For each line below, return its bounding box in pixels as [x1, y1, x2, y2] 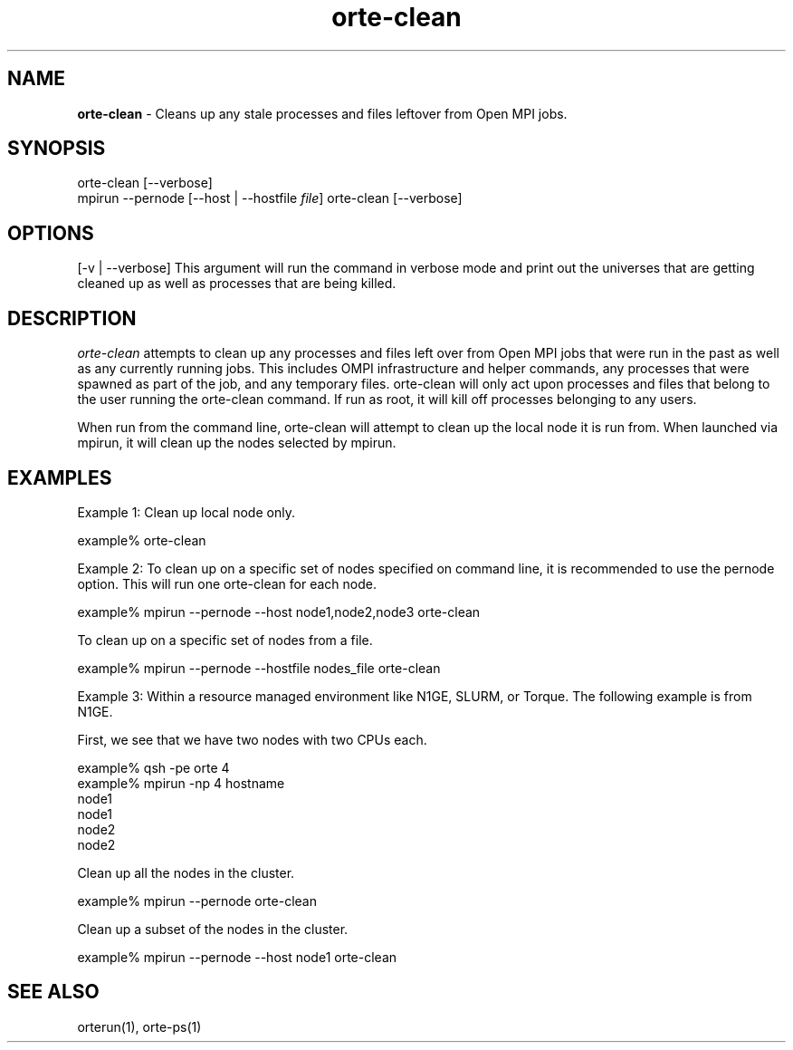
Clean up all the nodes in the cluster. [77, 864, 295, 881]
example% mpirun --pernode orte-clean [77, 892, 317, 909]
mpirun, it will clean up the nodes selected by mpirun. [77, 435, 396, 451]
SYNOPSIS [7, 137, 106, 160]
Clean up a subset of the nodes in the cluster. [77, 920, 349, 937]
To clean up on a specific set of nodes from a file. [77, 631, 373, 648]
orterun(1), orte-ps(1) [77, 1018, 202, 1035]
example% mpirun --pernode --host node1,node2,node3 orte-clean [77, 603, 481, 620]
